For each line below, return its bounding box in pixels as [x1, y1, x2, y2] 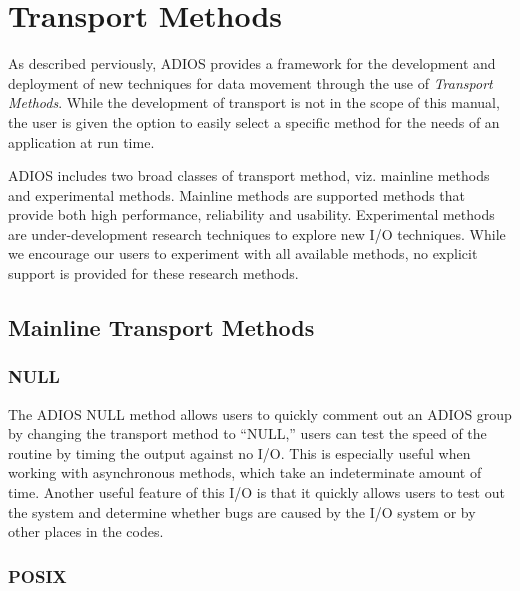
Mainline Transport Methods [8, 312, 315, 343]
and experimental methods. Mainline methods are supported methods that [8, 184, 466, 205]
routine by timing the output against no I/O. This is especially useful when [8, 442, 471, 463]
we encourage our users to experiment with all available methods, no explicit [8, 243, 478, 264]
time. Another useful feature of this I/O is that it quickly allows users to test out [8, 482, 505, 503]
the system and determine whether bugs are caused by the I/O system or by [8, 501, 476, 522]
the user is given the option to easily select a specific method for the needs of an [8, 111, 500, 132]
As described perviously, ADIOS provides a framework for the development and [8, 53, 496, 74]
